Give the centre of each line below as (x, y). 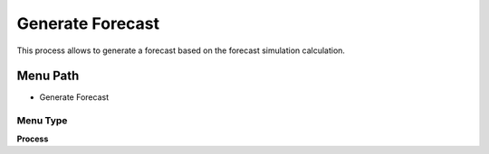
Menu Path (48, 76)
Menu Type (42, 121)
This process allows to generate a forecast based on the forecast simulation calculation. (181, 50)
